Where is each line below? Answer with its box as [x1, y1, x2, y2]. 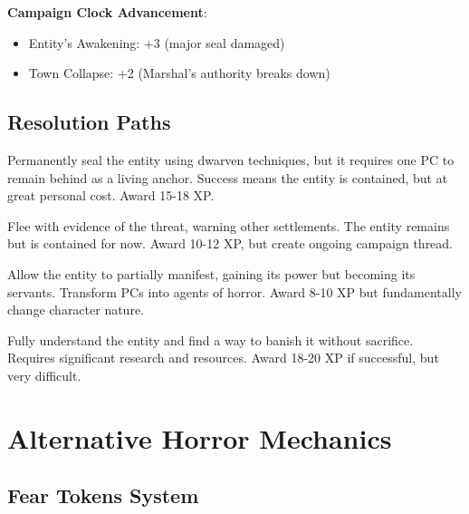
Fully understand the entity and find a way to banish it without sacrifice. [7, 330, 414, 349]
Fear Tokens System [7, 481, 199, 509]
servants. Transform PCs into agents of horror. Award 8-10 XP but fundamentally [7, 282, 462, 301]
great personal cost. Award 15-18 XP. [7, 186, 215, 205]
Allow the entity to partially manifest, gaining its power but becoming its [7, 264, 416, 283]
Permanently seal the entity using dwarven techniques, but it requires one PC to [7, 150, 455, 169]
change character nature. [7, 300, 145, 319]
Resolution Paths [7, 108, 171, 136]
